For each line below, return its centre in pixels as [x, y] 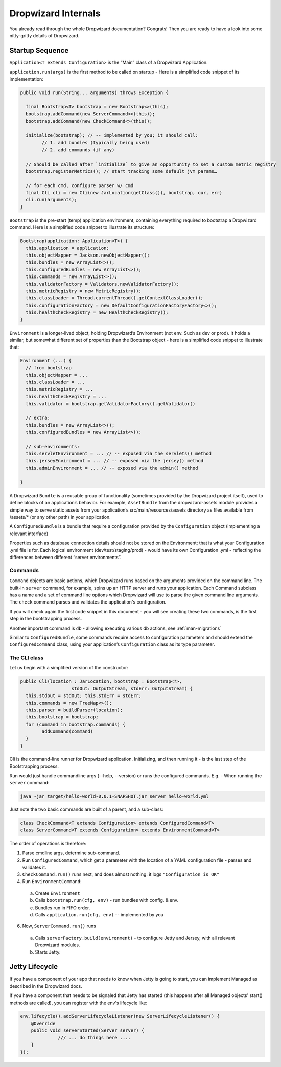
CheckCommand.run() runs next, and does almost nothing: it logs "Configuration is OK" [121, 874]
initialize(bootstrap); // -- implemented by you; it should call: [112, 135]
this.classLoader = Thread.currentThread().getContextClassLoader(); [115, 298]
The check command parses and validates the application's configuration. [88, 602]
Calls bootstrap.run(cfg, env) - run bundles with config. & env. [107, 900]
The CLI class [27, 658]
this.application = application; [67, 248]
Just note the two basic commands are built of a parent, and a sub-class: [86, 809]
